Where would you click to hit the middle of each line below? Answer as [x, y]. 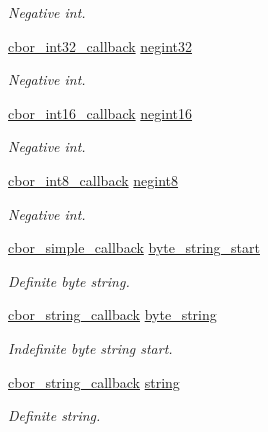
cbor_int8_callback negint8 [93, 179]
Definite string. [54, 415]
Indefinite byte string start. [90, 347]
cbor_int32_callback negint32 [100, 45]
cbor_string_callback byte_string [112, 314]
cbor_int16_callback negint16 [100, 112]
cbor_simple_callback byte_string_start [134, 247]
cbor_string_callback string [94, 381]
